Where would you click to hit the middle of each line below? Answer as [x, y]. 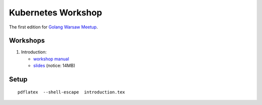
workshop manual [51, 59]
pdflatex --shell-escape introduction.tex [72, 92]
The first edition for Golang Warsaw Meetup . [53, 27]
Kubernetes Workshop [56, 13]
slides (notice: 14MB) [54, 66]
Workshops [27, 41]
